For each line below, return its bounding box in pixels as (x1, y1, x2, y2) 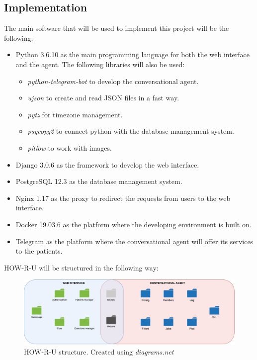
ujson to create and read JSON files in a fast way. (27, 92, 179, 103)
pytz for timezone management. (27, 109, 123, 119)
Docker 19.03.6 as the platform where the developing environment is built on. (15, 219, 252, 229)
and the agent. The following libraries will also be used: (15, 59, 185, 69)
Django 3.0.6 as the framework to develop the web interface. (15, 159, 199, 170)
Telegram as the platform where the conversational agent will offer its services (15, 236, 254, 246)
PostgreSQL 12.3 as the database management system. (15, 176, 182, 186)
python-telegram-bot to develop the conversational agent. (27, 76, 199, 86)
